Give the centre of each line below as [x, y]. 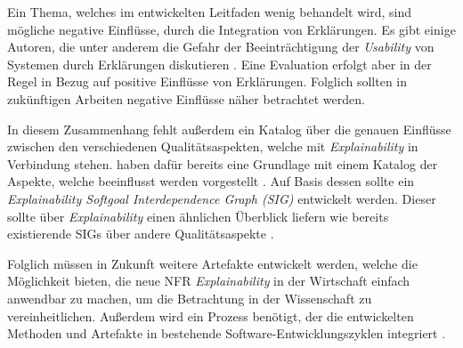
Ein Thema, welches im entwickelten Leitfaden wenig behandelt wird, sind [210, 12]
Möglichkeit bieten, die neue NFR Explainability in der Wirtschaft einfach [209, 281]
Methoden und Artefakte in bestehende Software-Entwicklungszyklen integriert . [227, 333]
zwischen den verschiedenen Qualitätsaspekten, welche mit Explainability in [213, 146]
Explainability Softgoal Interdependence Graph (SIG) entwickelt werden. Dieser [222, 198]
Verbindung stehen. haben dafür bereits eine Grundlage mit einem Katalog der [223, 163]
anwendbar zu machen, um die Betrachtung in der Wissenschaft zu [190, 298]
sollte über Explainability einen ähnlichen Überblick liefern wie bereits [198, 216]
